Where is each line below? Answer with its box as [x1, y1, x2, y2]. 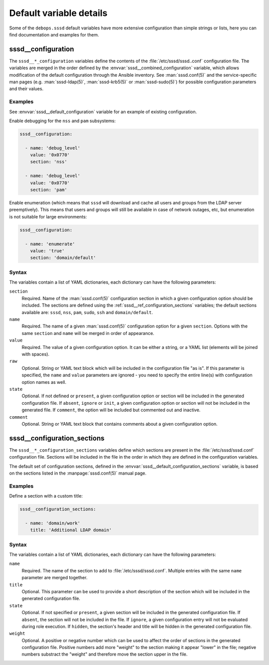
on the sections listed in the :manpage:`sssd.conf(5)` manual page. [9, 470, 147, 476]
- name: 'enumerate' [25, 241, 75, 247]
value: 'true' [30, 248, 65, 254]
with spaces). [21, 351, 50, 357]
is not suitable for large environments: [9, 213, 87, 219]
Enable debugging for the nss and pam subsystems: [9, 118, 116, 124]
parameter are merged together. [21, 575, 88, 581]
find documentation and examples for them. [9, 31, 99, 37]
